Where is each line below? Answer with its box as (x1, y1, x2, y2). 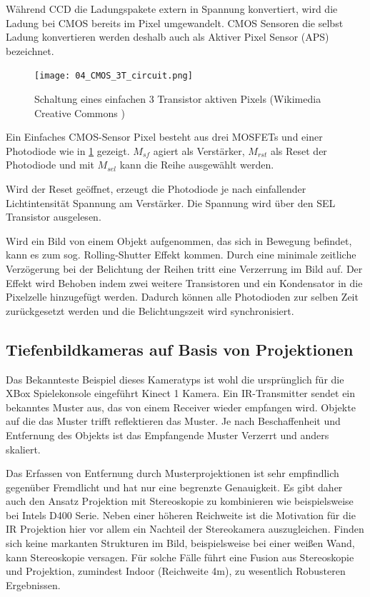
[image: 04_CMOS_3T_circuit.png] (34, 71, 193, 81)
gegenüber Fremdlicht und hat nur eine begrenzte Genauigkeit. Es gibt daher (6, 479, 343, 494)
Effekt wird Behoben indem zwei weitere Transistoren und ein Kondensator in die (6, 275, 363, 290)
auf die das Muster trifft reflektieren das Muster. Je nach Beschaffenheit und (6, 413, 341, 428)
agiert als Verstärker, (153, 143, 245, 158)
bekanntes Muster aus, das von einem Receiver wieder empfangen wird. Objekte (6, 399, 356, 414)
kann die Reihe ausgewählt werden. (119, 157, 274, 172)
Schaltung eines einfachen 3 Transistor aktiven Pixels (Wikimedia (34, 91, 321, 106)
